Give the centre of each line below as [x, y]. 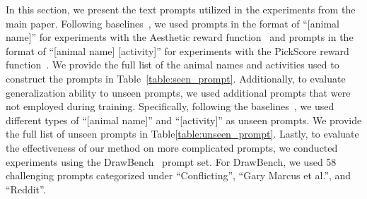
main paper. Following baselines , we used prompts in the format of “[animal [173, 23]
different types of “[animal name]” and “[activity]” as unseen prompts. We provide [184, 120]
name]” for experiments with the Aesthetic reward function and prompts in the [180, 37]
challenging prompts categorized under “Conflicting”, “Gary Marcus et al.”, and [179, 175]
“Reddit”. [26, 189]
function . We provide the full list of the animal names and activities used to [173, 65]
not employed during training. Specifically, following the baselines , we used [170, 106]
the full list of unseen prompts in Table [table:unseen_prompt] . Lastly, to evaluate [182, 134]
